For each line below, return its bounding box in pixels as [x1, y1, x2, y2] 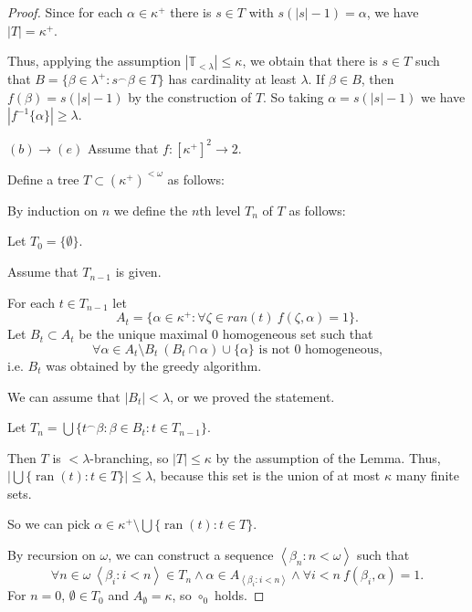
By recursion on [7, 545, 96, 565]
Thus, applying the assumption [7, 51, 182, 70]
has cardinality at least [168, 69, 297, 89]
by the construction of [128, 87, 252, 106]
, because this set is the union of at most [152, 466, 381, 485]
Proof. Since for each [7, 3, 123, 21]
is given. [115, 262, 162, 281]
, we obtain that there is [242, 51, 378, 70]
